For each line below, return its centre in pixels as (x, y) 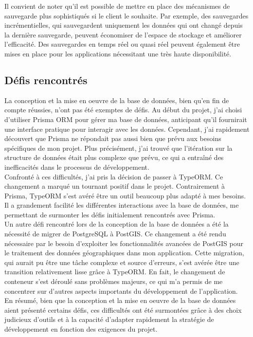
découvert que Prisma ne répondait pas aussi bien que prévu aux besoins (113, 138)
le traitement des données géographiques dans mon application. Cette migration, (124, 253)
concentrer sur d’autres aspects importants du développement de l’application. (121, 291)
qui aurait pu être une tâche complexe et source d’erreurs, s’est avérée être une (122, 262)
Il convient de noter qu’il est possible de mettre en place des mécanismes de (117, 6)
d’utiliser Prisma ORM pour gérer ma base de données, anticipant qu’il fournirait (126, 119)
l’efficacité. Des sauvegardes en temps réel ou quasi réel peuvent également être (122, 44)
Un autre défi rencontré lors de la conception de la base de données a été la (117, 224)
